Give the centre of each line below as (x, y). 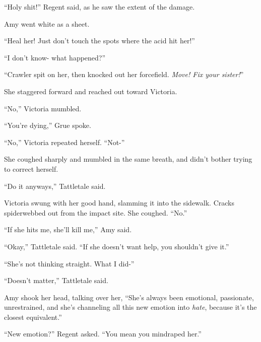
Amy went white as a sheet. (47, 23)
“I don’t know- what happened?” (55, 57)
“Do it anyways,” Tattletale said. (55, 186)
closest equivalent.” (33, 317)
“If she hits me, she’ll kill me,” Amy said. (68, 229)
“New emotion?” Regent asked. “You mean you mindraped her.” (103, 334)
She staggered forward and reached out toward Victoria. (91, 91)
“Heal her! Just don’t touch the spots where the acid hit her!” (100, 41)
